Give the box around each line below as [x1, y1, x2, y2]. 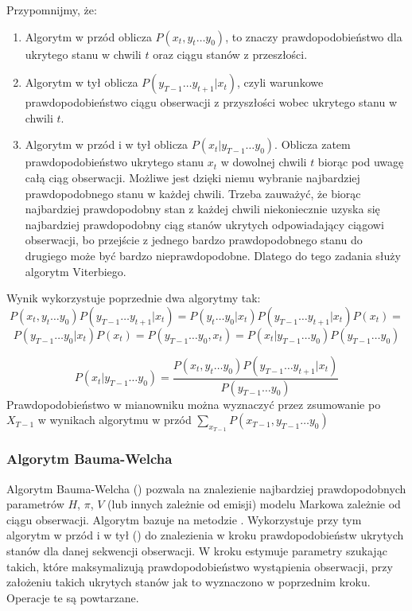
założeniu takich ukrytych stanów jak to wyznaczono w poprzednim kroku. [6, 574, 371, 590]
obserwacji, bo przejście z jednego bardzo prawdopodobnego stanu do [25, 232, 363, 248]
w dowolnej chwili [220, 154, 307, 170]
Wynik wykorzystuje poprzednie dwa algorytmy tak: [6, 290, 261, 306]
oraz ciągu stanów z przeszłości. [153, 45, 308, 62]
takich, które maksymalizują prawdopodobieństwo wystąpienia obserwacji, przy [6, 558, 393, 574]
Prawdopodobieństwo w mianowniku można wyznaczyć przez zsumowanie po [6, 395, 381, 412]
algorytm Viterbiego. [25, 263, 126, 279]
